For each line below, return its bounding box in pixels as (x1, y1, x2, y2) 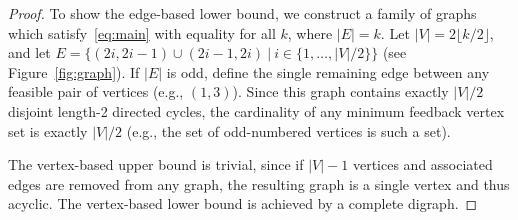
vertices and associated (352, 154, 493, 175)
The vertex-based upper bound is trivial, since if (8, 154, 304, 175)
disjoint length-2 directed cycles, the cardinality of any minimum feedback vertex (8, 100, 505, 121)
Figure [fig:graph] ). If (8, 61, 140, 82)
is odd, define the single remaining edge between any (166, 61, 490, 82)
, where (287, 22, 333, 43)
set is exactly (8, 120, 88, 141)
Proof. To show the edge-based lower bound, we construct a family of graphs (8, 3, 477, 23)
